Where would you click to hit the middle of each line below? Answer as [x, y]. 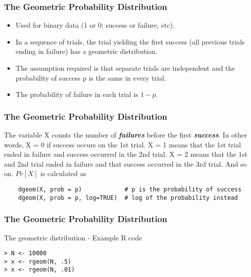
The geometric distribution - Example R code [73, 237]
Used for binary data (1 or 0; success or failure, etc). [95, 25]
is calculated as [63, 173]
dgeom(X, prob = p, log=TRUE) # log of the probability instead [128, 198]
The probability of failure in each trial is [77, 94]
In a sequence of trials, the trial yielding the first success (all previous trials [130, 41]
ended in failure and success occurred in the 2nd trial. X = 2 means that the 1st [126, 154]
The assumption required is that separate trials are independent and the [125, 68]
